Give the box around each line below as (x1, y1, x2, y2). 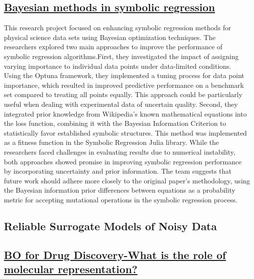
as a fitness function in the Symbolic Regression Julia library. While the (4, 137, 219, 147)
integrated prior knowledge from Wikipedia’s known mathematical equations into (4, 108, 247, 119)
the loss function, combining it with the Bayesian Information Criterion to (4, 118, 226, 128)
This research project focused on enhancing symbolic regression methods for (4, 22, 232, 33)
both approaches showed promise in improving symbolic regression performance (4, 156, 242, 166)
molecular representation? (4, 261, 138, 277)
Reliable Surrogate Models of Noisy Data (4, 218, 217, 233)
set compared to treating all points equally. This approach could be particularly (4, 89, 243, 100)
